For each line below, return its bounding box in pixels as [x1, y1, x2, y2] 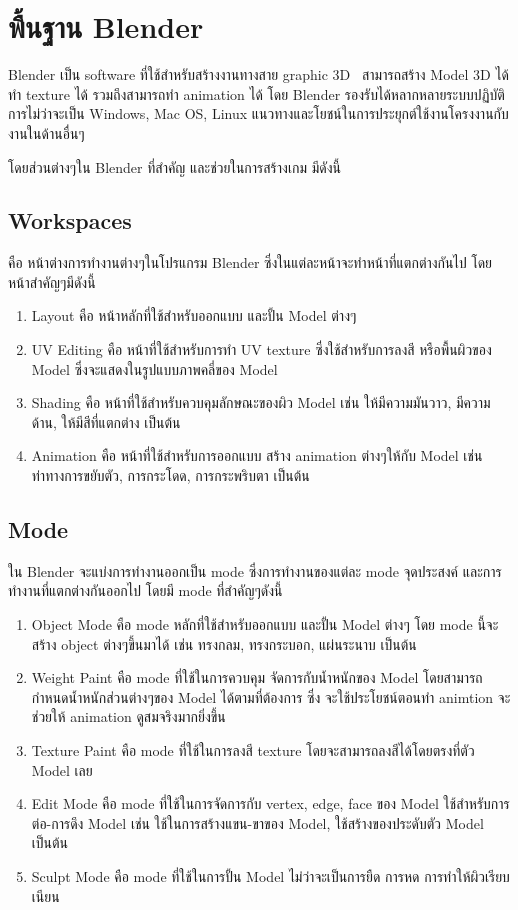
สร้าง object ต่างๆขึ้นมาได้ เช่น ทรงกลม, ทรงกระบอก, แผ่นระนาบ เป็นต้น [31, 633, 417, 654]
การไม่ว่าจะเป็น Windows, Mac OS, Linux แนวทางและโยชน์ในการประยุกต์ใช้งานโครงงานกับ [8, 103, 509, 124]
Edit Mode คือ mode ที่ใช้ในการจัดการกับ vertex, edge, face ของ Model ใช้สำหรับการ [31, 793, 510, 814]
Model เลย [31, 759, 93, 780]
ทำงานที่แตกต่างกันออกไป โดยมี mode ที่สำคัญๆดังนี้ [8, 580, 283, 601]
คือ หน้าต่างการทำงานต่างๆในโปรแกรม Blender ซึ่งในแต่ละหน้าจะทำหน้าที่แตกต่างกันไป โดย [8, 252, 493, 273]
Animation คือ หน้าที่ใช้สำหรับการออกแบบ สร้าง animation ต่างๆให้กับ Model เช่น [31, 445, 483, 466]
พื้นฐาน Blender [8, 6, 204, 47]
